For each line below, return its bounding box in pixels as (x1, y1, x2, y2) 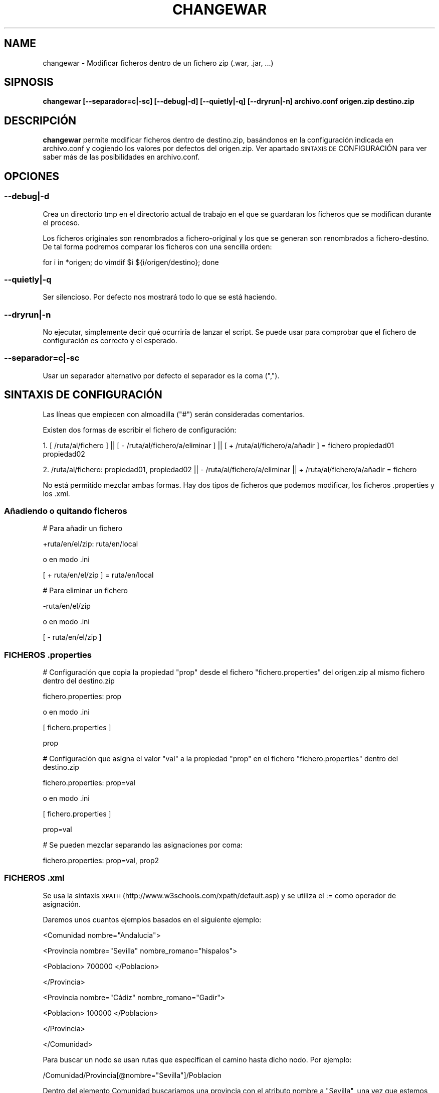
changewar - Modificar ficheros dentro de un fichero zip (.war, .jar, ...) (43, 58, 274, 67)
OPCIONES (4, 170, 59, 183)
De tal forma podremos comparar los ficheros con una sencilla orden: (43, 242, 272, 251)
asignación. (43, 899, 81, 908)
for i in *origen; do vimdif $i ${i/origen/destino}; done (43, 257, 219, 266)
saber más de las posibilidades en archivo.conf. (43, 153, 200, 162)
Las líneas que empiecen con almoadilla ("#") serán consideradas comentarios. (43, 409, 305, 419)
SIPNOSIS (4, 76, 54, 89)
